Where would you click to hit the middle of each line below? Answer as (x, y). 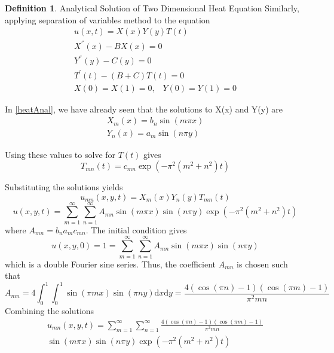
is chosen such (262, 264)
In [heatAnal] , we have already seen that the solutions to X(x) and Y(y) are (144, 109)
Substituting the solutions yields (64, 187)
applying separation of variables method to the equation (108, 19)
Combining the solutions (50, 311)
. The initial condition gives (136, 229)
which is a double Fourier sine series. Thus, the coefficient (110, 264)
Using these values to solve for (60, 154)
